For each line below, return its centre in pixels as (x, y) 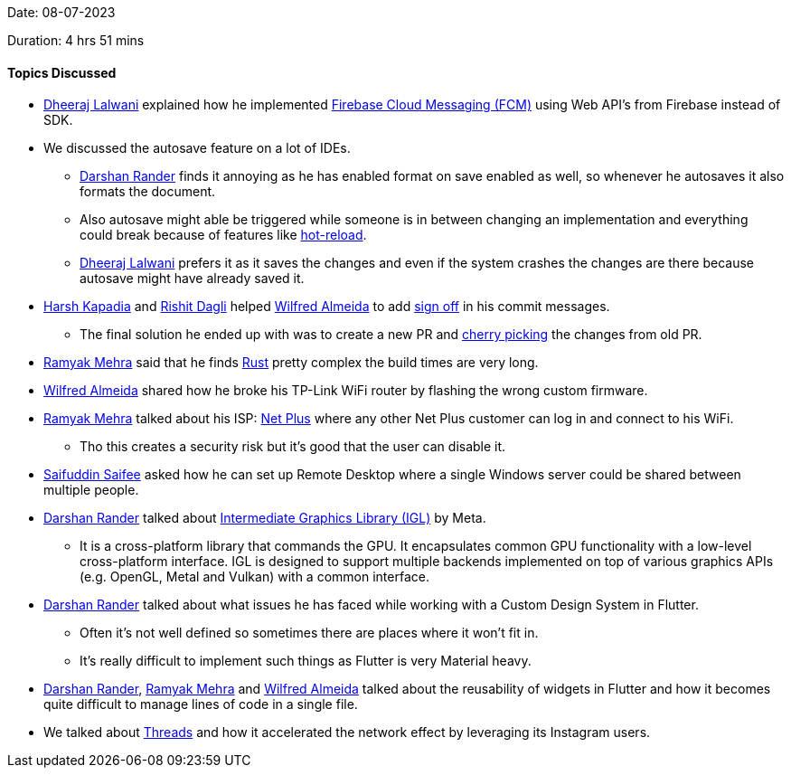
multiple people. (91, 490)
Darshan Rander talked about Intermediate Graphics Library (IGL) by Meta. (265, 518)
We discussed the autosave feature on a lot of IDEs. (197, 148)
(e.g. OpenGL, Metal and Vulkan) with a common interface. (254, 577)
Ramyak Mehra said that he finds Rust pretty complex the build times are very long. (291, 363)
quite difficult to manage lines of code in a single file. (201, 704)
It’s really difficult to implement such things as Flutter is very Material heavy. (306, 661)
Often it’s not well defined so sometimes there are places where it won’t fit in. (309, 633)
